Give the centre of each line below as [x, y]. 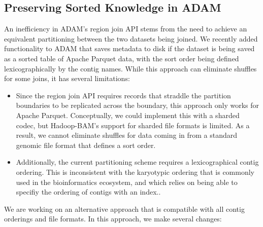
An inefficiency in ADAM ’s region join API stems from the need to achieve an [126, 29]
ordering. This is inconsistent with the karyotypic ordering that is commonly [135, 172]
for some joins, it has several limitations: [67, 78]
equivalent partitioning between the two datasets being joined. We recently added [131, 38]
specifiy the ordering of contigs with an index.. [88, 192]
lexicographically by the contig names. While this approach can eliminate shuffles [130, 68]
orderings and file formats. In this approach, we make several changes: [113, 219]
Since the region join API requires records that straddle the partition [123, 95]
